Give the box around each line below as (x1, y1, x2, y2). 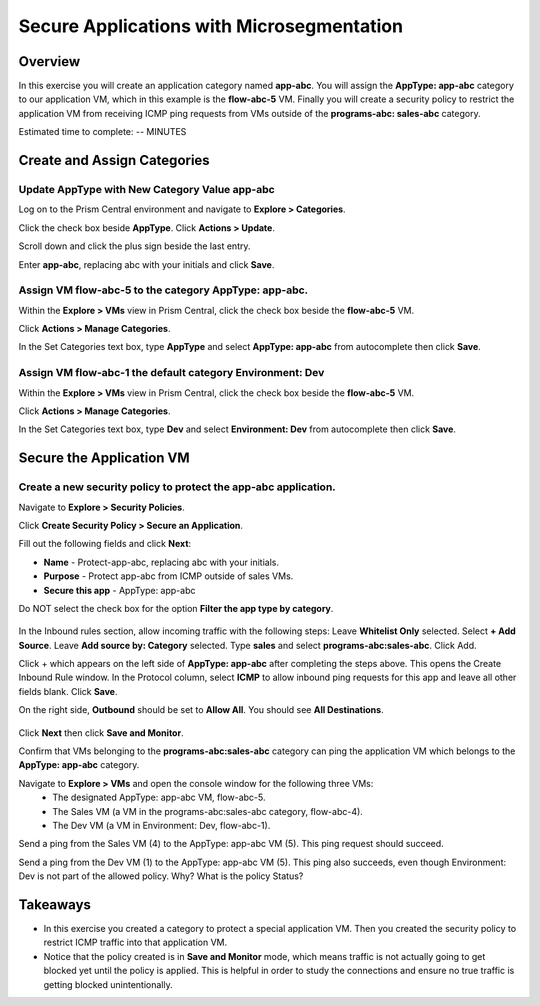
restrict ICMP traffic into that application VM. (43, 936, 228, 949)
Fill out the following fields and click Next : (18, 538, 192, 550)
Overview (18, 53, 81, 70)
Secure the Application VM (18, 450, 190, 467)
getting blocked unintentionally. (43, 978, 174, 990)
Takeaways (18, 896, 92, 913)
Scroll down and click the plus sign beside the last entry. (18, 240, 251, 252)
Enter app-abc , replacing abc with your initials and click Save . (18, 258, 275, 270)
